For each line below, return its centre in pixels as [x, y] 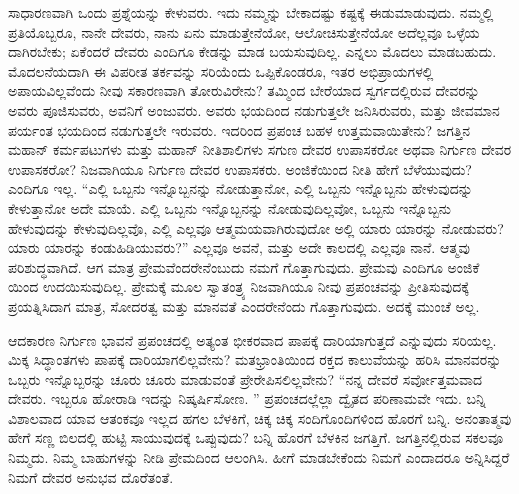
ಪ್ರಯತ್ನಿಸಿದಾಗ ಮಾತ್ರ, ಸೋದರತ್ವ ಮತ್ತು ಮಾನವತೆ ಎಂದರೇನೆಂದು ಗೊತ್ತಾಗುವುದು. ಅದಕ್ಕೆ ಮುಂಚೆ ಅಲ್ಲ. [244, 305]
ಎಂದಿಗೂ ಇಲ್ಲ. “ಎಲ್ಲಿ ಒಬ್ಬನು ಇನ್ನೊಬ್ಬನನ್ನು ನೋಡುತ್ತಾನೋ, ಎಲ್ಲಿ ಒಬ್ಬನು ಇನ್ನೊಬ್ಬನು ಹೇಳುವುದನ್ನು [240, 188]
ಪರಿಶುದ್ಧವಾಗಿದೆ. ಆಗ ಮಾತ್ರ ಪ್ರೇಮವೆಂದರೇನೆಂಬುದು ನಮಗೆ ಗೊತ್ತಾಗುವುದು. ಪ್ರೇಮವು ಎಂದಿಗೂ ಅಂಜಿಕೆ [244, 266]
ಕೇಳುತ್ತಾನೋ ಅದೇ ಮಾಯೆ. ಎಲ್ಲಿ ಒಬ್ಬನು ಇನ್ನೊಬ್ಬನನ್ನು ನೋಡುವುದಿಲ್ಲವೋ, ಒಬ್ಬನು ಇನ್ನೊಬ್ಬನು [229, 207]
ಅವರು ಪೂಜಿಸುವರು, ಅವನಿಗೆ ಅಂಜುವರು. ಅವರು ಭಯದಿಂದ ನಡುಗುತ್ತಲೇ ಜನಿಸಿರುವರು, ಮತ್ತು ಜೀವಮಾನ [254, 109]
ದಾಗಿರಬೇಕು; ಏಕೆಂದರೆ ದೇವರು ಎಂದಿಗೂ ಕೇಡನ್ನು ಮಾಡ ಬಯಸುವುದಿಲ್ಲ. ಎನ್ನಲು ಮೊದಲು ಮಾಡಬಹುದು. [252, 51]
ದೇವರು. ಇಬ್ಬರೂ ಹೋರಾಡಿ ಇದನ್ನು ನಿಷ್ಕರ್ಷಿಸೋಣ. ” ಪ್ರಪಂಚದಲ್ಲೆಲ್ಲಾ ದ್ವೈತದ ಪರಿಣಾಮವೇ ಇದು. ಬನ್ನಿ [247, 398]
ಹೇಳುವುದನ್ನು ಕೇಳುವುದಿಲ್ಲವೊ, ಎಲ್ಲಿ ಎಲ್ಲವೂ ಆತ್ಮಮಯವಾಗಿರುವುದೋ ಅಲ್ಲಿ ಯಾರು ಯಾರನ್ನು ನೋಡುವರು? [256, 227]
